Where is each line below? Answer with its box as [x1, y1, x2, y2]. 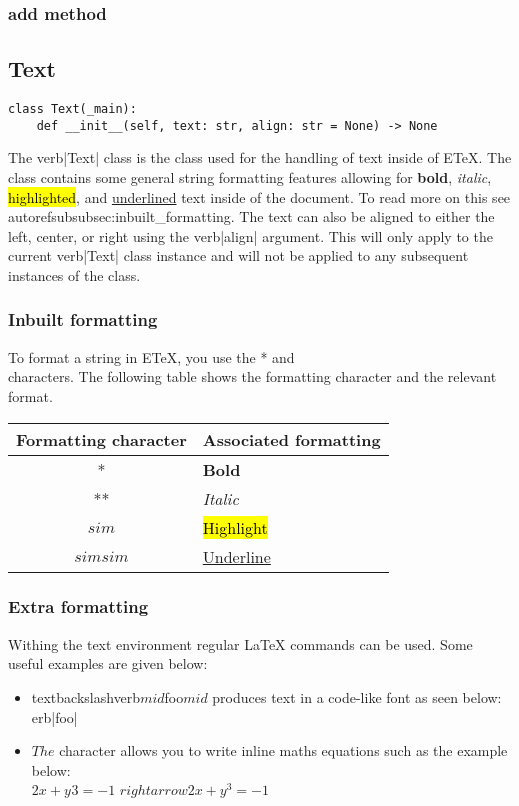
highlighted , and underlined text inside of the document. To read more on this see [8, 186, 511, 207]
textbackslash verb [31, 686, 141, 707]
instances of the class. [8, 264, 141, 285]
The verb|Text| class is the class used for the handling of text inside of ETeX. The [8, 147, 512, 168]
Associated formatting [202, 427, 381, 451]
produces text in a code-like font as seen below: [212, 686, 502, 707]
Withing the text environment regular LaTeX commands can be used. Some [8, 633, 473, 654]
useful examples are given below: [8, 653, 208, 674]
